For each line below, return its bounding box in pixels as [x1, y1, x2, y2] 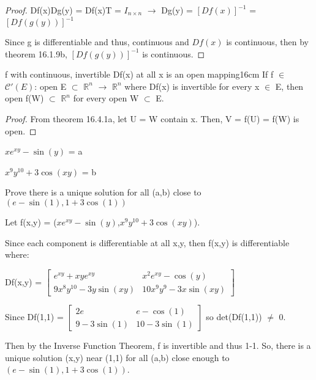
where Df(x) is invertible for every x [124, 79, 260, 92]
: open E [34, 79, 67, 92]
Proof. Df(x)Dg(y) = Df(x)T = [5, 4, 121, 16]
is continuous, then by [226, 35, 309, 48]
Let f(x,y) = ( [5, 216, 57, 228]
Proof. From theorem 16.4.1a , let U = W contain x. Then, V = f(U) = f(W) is [5, 112, 299, 125]
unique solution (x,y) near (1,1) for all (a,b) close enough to [5, 351, 230, 364]
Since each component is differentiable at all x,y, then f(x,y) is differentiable [5, 236, 290, 249]
